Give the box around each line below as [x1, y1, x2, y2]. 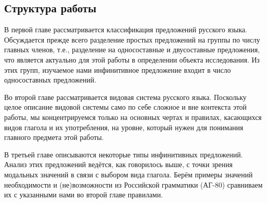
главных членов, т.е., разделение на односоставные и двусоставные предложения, [4, 44, 260, 55]
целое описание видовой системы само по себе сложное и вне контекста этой [4, 101, 247, 112]
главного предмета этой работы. [4, 132, 104, 143]
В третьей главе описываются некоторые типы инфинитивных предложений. [4, 149, 243, 159]
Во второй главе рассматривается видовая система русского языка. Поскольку [4, 91, 247, 102]
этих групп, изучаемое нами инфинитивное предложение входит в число [4, 64, 231, 75]
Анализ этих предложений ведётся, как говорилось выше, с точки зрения [4, 159, 233, 170]
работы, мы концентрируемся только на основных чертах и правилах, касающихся [4, 111, 262, 122]
